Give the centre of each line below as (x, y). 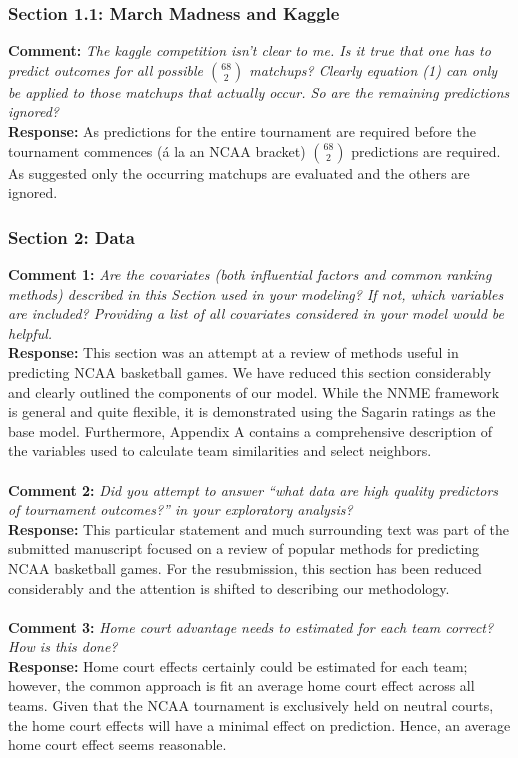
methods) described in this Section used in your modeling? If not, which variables (256, 293)
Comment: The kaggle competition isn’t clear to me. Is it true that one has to (249, 50)
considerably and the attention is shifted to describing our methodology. (229, 587)
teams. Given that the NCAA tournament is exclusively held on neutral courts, (251, 705)
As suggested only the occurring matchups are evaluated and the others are (239, 172)
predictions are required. (426, 150)
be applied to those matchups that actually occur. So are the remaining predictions (259, 91)
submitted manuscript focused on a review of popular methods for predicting (244, 548)
